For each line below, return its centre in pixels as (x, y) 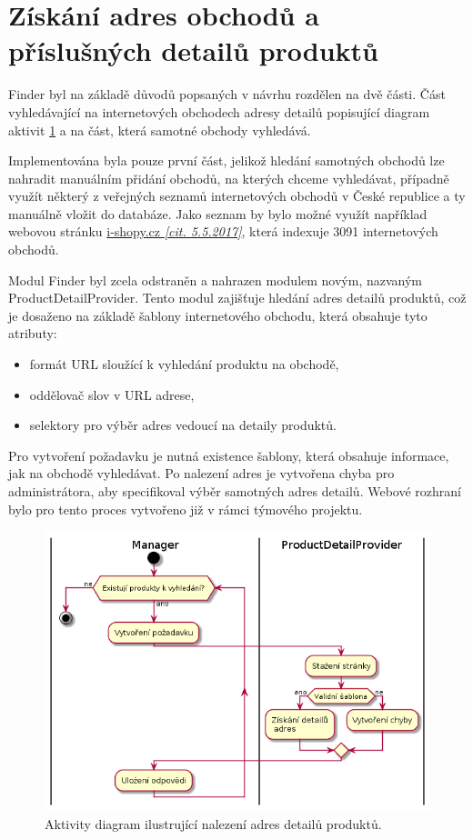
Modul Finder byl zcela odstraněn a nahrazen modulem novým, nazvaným (216, 280)
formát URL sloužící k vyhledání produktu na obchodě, (184, 364)
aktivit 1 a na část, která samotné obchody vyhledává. (160, 130)
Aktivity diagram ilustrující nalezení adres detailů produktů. (213, 823)
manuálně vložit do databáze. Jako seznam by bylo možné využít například (218, 213)
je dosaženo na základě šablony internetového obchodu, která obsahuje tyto (218, 315)
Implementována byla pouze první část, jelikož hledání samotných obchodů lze (226, 160)
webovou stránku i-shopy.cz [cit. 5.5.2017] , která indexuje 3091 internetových (223, 231)
